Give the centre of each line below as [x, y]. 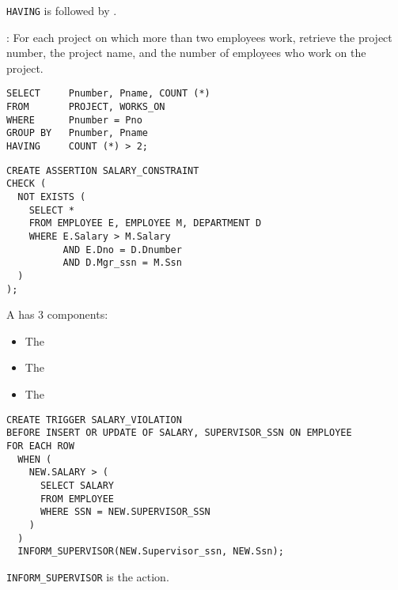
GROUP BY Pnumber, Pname [77, 133]
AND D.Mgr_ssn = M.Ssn [122, 263]
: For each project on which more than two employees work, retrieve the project [199, 37]
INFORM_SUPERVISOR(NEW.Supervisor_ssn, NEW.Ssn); [151, 552]
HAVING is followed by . [62, 10]
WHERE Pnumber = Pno [74, 120]
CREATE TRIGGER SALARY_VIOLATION [94, 420]
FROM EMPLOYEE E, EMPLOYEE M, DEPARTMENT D [145, 223]
